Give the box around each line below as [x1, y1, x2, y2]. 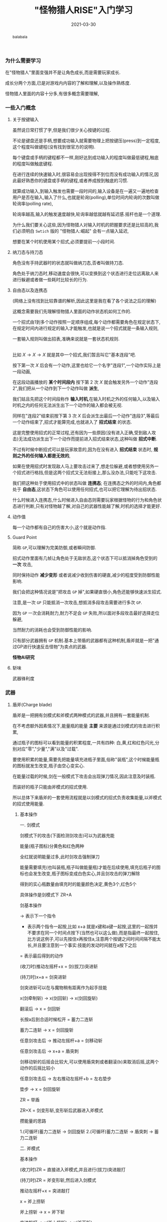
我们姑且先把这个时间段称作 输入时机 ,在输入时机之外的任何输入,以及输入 [12, 396, 160, 402]
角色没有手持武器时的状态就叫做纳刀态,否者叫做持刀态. [12, 260, 124, 266]
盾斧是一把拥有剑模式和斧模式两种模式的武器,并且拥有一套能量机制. [12, 712, 150, 718]
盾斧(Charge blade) [12, 701, 52, 707]
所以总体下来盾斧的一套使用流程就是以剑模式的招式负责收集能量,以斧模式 [12, 794, 162, 800]
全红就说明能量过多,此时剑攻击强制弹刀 [19, 854, 100, 860]
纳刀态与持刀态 [12, 249, 43, 255]
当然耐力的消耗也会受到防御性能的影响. [12, 627, 92, 633]
